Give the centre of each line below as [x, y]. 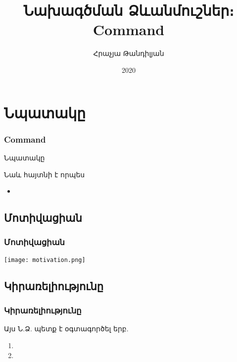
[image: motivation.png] [45, 260]
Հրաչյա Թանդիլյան [129, 53]
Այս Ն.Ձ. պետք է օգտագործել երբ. [66, 329]
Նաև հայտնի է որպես [45, 174]
